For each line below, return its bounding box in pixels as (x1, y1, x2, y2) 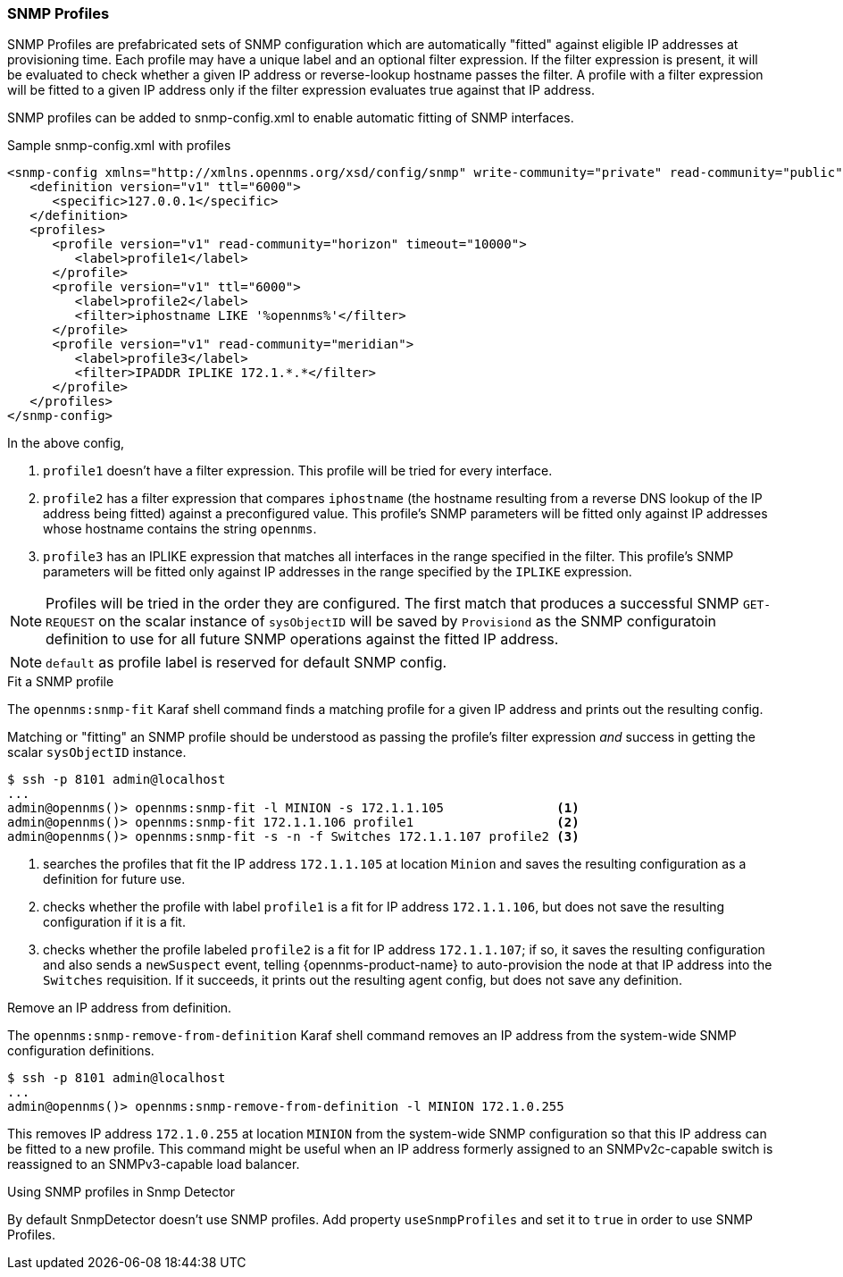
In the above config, (7, 435, 125, 451)
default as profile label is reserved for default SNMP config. (46, 653, 447, 672)
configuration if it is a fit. (43, 914, 186, 930)
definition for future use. (43, 871, 186, 887)
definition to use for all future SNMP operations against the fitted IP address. (46, 630, 559, 649)
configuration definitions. (7, 1043, 154, 1059)
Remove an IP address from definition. (7, 1000, 232, 1016)
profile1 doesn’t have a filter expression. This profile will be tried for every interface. (43, 463, 553, 479)
